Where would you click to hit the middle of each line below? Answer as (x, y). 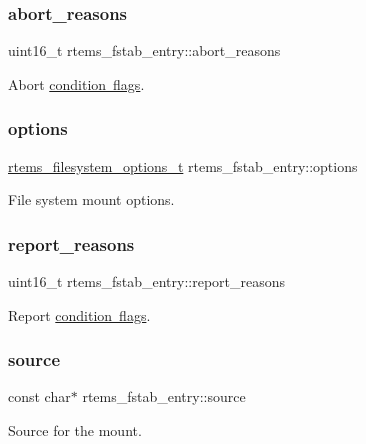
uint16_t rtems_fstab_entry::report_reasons (147, 281)
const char (39, 396)
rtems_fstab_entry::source (164, 396)
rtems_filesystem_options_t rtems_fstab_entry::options (183, 165)
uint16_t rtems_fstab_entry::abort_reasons (144, 50)
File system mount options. (91, 199)
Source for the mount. (75, 430)
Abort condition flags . (76, 83)
